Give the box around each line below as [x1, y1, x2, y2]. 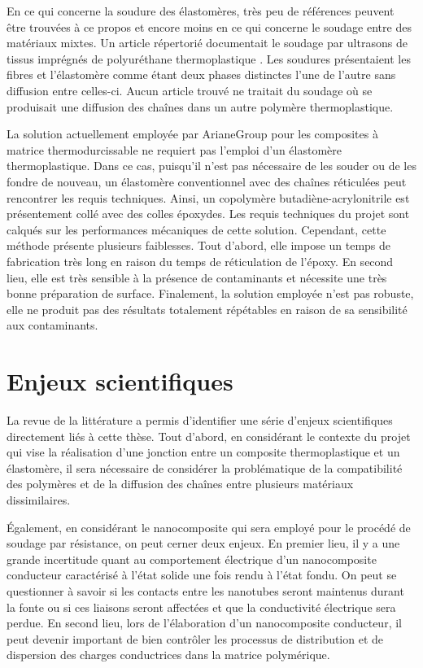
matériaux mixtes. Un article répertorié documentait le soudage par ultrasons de [7, 34, 408, 51]
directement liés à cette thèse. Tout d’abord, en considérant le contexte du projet [7, 427, 411, 444]
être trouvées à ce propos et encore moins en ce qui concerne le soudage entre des [7, 18, 412, 35]
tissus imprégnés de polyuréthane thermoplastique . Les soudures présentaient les [7, 50, 411, 67]
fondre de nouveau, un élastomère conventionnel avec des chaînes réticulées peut [7, 172, 407, 190]
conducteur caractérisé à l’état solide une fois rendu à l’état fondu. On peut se [7, 566, 397, 583]
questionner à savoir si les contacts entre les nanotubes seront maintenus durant [7, 582, 404, 599]
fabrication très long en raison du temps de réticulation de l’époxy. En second [7, 252, 394, 269]
